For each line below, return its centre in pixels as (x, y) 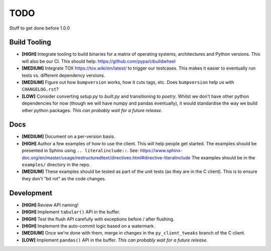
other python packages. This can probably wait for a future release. (92, 110)
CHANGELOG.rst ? (40, 89)
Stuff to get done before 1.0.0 (40, 28)
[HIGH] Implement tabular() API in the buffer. (71, 212)
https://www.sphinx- (161, 151)
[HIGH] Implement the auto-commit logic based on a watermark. (88, 226)
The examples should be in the (223, 157)
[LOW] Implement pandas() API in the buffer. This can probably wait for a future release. (115, 240)
